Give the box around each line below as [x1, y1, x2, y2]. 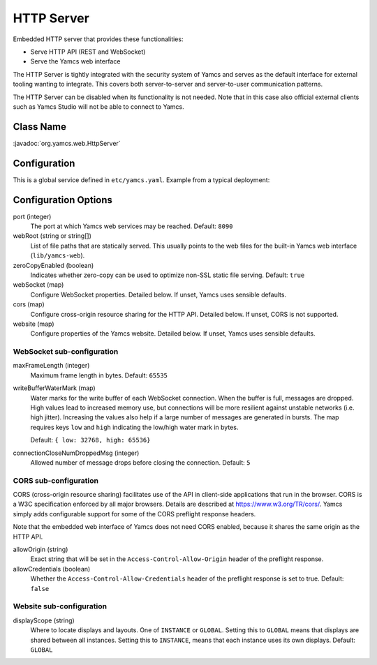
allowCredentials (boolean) [13, 565, 91, 573]
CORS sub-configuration [13, 475, 99, 485]
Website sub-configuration [13, 602, 108, 611]
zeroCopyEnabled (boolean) [13, 261, 94, 269]
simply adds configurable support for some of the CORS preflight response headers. [13, 509, 256, 518]
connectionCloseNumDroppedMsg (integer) [13, 449, 140, 457]
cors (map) [13, 300, 45, 308]
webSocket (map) [13, 281, 64, 289]
